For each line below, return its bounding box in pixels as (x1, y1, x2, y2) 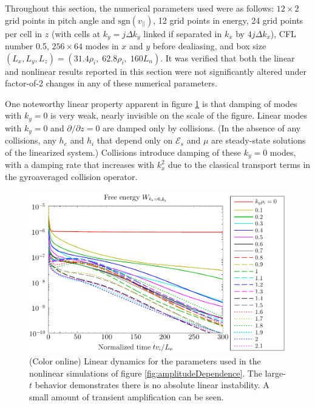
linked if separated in (143, 27, 222, 40)
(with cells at (51, 27, 101, 40)
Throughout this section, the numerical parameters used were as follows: (5, 2, 274, 14)
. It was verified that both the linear (160, 51, 295, 64)
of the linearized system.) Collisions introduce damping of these (5, 145, 241, 158)
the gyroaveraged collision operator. (5, 170, 138, 183)
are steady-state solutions (211, 134, 306, 147)
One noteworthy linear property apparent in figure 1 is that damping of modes (5, 97, 297, 110)
